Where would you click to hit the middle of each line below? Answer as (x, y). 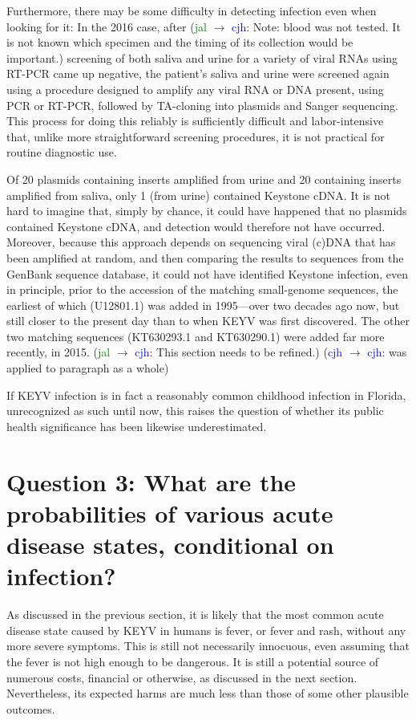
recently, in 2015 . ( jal (59, 352)
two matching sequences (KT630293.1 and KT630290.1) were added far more (196, 336)
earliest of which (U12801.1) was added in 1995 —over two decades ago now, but (203, 305)
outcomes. (31, 708)
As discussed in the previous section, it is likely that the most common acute (195, 614)
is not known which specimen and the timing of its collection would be (180, 42)
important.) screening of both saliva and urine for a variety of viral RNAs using (202, 57)
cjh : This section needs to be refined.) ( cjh (239, 352)
